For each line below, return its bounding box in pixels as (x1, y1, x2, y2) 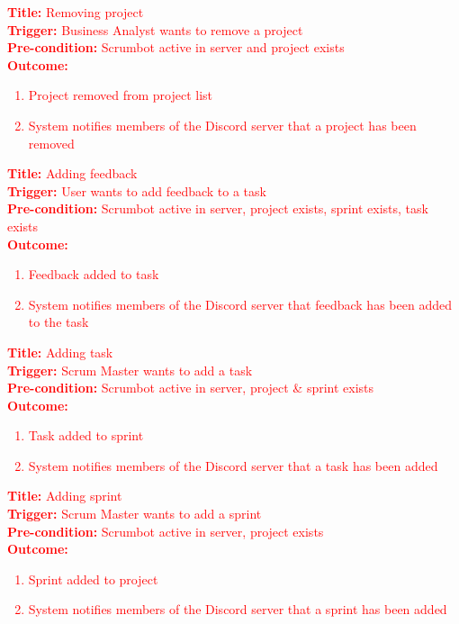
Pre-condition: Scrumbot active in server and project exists (7, 38, 345, 57)
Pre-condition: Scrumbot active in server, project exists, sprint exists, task (7, 199, 428, 218)
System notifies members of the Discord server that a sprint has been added (28, 600, 447, 619)
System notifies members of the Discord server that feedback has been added (28, 294, 452, 313)
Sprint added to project (28, 569, 158, 588)
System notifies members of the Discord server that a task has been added (28, 456, 438, 475)
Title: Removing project (7, 3, 144, 21)
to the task (28, 312, 89, 331)
